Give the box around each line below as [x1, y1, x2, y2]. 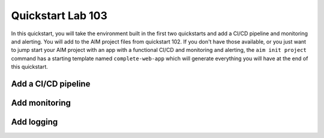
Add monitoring [11, 97, 71, 108]
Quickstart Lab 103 [11, 9, 108, 22]
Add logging [11, 116, 58, 127]
